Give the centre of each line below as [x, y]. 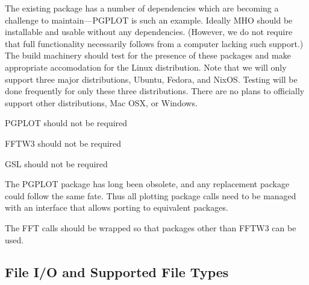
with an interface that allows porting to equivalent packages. [117, 207]
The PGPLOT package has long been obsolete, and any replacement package [147, 184]
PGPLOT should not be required [66, 123]
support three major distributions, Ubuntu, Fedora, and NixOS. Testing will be [151, 79]
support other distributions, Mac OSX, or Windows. [101, 102]
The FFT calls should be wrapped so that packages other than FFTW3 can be [151, 227]
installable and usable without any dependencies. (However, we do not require [149, 32]
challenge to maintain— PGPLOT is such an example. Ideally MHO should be [149, 20]
